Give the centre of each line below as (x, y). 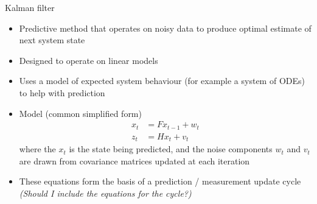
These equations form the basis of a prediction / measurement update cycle (160, 181)
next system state (52, 40)
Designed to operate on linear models (89, 60)
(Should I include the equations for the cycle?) (105, 193)
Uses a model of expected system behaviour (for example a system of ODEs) (162, 81)
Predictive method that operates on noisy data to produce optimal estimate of (165, 28)
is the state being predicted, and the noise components (171, 149)
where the (37, 149)
